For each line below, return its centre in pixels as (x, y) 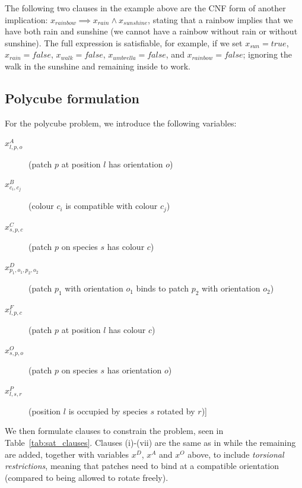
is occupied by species (108, 411)
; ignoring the (268, 54)
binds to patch (162, 288)
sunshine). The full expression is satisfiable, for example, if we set (124, 42)
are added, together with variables (67, 454)
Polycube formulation (72, 98)
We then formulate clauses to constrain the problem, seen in (114, 431)
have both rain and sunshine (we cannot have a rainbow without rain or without (151, 31)
